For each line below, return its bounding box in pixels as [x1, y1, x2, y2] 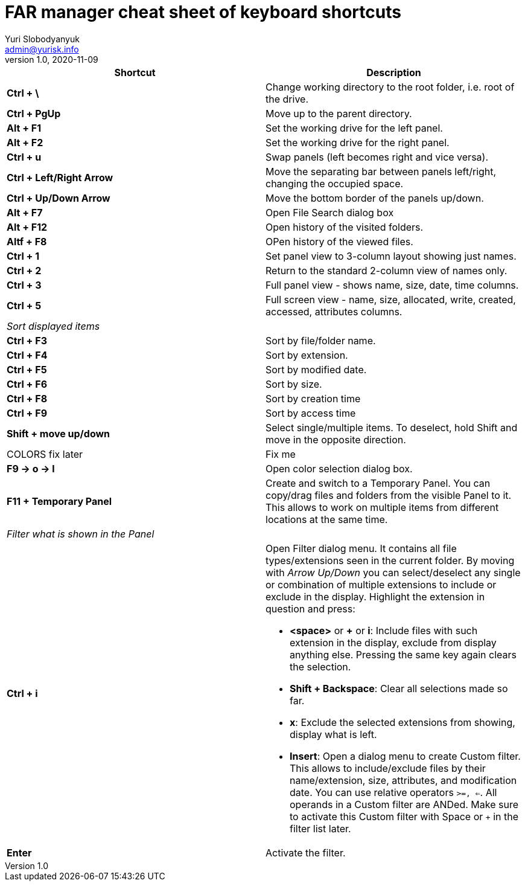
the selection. [290, 660, 351, 673]
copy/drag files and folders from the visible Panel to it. [266, 489, 512, 501]
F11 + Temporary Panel [7, 495, 112, 507]
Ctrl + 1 [7, 249, 40, 262]
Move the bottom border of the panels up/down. [266, 191, 484, 204]
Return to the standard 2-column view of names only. [266, 264, 507, 277]
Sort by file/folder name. [266, 334, 376, 347]
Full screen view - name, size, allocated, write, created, [266, 293, 516, 306]
